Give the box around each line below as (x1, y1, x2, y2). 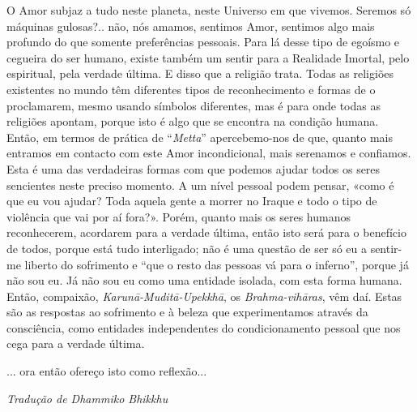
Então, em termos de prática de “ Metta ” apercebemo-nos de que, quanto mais (6, 128, 393, 145)
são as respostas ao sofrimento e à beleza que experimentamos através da (6, 303, 368, 320)
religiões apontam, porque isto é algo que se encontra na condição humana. (6, 113, 379, 130)
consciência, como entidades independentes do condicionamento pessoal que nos (6, 319, 401, 336)
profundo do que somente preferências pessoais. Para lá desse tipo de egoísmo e (6, 33, 400, 50)
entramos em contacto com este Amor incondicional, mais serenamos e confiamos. (6, 144, 411, 161)
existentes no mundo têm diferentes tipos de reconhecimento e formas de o (6, 80, 376, 97)
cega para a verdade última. (6, 335, 145, 352)
